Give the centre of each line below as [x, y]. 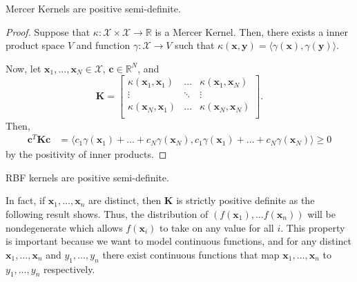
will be [321, 213]
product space [35, 45]
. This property [313, 227]
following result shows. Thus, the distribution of [107, 213]
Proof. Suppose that [48, 31]
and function [103, 45]
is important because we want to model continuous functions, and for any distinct [178, 241]
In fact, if [26, 200]
